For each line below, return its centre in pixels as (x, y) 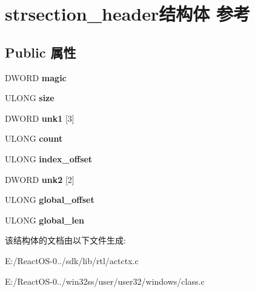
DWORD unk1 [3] (40, 118)
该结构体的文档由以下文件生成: (65, 240)
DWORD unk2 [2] (40, 179)
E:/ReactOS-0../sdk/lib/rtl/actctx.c (72, 260)
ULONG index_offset (49, 158)
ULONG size (30, 98)
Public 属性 (41, 52)
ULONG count (34, 138)
